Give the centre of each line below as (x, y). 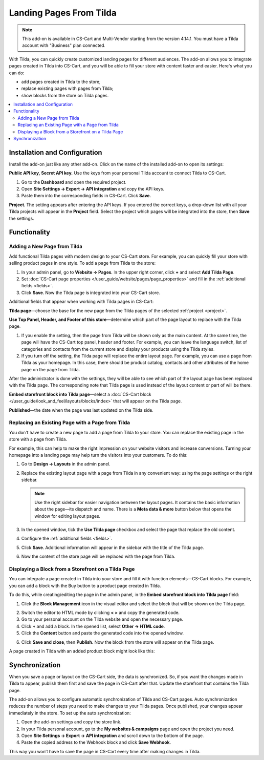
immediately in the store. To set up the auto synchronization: (70, 713)
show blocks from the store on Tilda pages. (65, 95)
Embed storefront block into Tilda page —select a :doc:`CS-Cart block (80, 394)
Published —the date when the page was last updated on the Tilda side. (81, 410)
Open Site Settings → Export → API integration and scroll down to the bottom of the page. (113, 736)
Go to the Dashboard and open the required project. (74, 182)
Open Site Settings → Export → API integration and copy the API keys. (93, 189)
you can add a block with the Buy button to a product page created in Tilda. (85, 586)
